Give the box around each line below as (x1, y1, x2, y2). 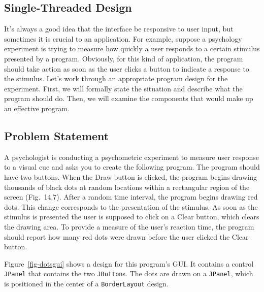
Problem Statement (4, 127, 109, 143)
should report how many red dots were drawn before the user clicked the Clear (4, 231, 249, 242)
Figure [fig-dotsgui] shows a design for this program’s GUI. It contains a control (4, 258, 254, 269)
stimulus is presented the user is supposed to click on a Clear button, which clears (4, 211, 259, 222)
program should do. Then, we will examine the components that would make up (4, 93, 253, 104)
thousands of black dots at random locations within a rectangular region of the (4, 181, 250, 192)
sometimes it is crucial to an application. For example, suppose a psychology (4, 33, 242, 44)
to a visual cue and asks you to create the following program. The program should (4, 161, 260, 172)
